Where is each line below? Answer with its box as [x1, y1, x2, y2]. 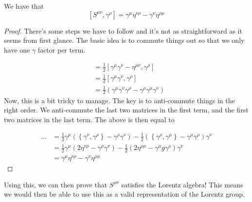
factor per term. [37, 44, 86, 55]
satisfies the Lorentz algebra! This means [121, 179, 243, 189]
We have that [4, 1, 44, 11]
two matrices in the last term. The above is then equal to [4, 114, 175, 124]
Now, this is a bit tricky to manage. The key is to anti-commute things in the [4, 95, 235, 105]
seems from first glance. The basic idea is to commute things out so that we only [4, 35, 245, 45]
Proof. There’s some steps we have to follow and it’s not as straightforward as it [4, 25, 242, 36]
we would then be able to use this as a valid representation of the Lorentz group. [4, 189, 245, 199]
